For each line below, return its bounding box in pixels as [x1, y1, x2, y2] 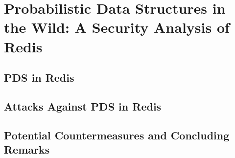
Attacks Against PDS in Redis [4, 98, 162, 113]
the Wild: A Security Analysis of [4, 17, 230, 37]
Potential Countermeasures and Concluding [4, 127, 230, 142]
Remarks [4, 142, 50, 157]
